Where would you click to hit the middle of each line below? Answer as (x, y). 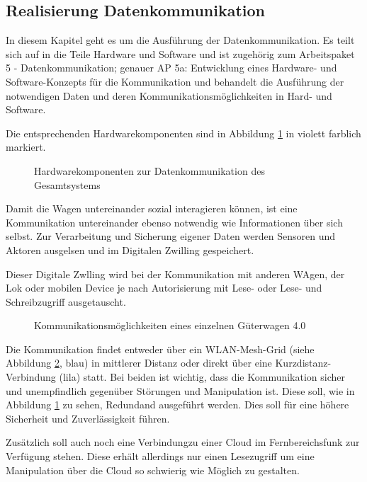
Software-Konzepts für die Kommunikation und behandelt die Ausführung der (175, 81)
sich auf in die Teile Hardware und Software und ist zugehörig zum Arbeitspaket (180, 53)
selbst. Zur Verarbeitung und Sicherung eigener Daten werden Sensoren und (171, 236)
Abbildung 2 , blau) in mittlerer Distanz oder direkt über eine (139, 363)
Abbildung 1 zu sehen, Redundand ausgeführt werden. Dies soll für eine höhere (177, 404)
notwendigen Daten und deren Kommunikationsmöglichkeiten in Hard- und (169, 95)
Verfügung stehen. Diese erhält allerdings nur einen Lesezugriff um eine (160, 456)
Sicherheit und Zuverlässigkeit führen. (88, 418)
